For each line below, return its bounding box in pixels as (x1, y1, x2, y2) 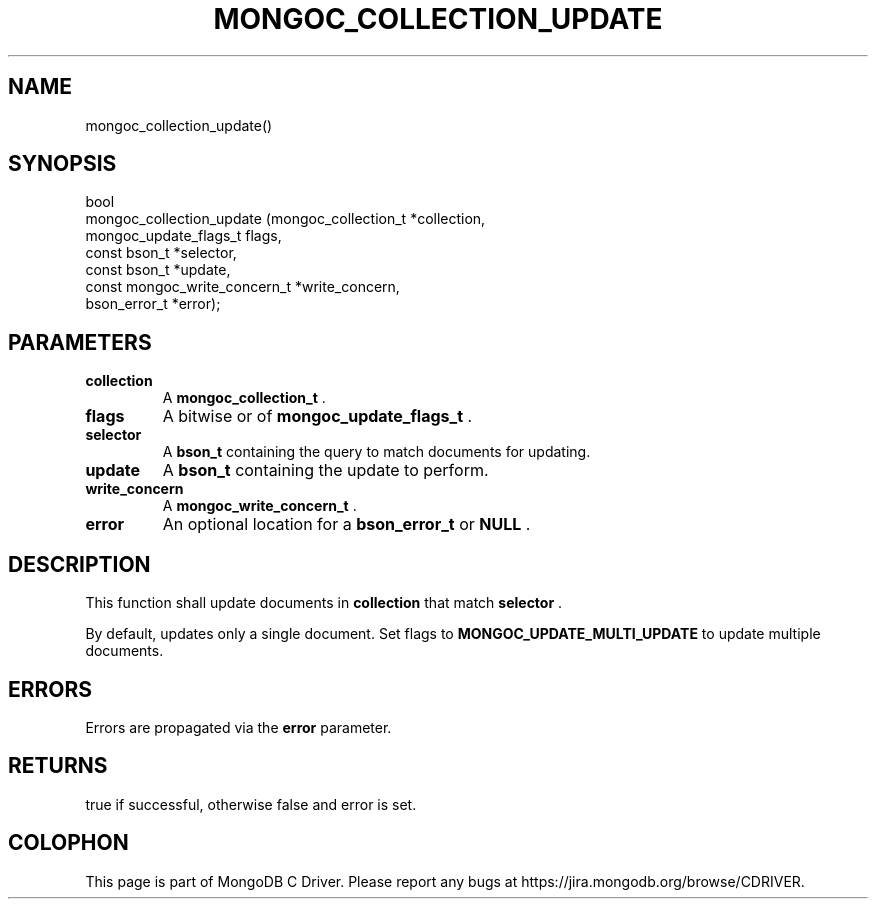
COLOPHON (8, 830, 129, 856)
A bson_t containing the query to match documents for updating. (162, 443, 591, 461)
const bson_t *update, (85, 261, 231, 279)
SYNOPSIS (8, 151, 117, 177)
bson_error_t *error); (85, 295, 221, 313)
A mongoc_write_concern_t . (162, 497, 357, 515)
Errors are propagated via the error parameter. (85, 718, 392, 736)
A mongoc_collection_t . (162, 389, 326, 407)
